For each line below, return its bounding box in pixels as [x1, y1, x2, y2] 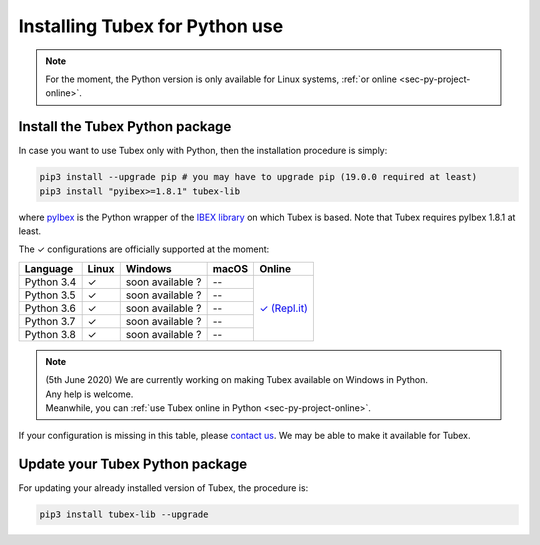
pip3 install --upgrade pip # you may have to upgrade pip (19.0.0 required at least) [39, 171, 478, 183]
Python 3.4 [24, 275, 77, 289]
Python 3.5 [24, 288, 76, 302]
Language [24, 261, 74, 275]
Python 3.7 [24, 314, 76, 328]
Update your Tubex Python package [18, 456, 248, 473]
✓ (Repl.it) [259, 301, 309, 315]
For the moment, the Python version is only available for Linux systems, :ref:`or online [45, 73, 397, 85]
